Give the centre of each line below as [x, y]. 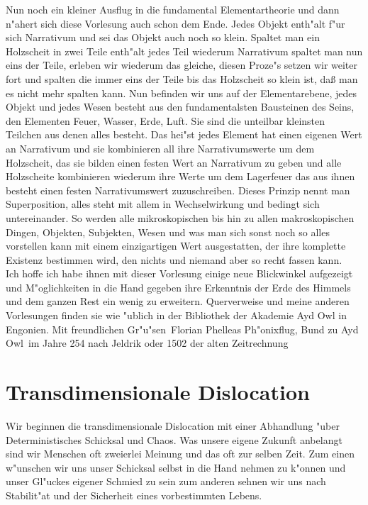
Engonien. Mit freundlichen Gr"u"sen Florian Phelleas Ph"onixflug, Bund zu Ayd [182, 329]
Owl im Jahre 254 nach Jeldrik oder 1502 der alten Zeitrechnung [147, 343]
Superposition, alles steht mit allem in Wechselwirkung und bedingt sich [163, 204]
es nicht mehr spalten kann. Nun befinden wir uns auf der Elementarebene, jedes [181, 93]
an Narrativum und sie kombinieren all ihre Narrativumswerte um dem [160, 148]
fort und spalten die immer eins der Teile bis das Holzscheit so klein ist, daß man [182, 78]
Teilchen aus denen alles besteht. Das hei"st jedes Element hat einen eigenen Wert [184, 134]
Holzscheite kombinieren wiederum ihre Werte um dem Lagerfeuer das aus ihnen [180, 176]
